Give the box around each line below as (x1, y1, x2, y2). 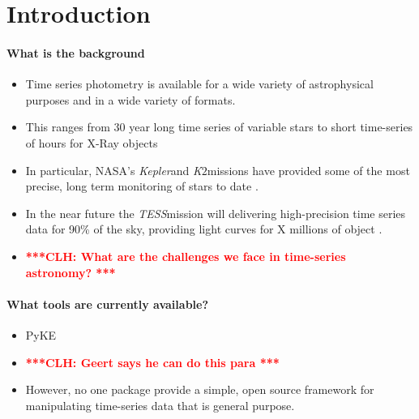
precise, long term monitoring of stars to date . (25, 177, 259, 195)
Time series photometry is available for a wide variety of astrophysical (25, 75, 374, 92)
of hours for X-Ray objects (25, 134, 158, 151)
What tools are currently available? (6, 295, 209, 312)
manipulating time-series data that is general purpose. (25, 396, 295, 413)
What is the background (6, 44, 145, 61)
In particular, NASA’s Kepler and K (25, 161, 202, 178)
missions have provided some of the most (207, 161, 410, 178)
